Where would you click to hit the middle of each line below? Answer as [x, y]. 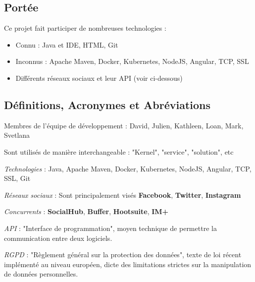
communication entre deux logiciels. [58, 238]
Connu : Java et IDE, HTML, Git [67, 44]
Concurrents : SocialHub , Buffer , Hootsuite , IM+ [86, 211]
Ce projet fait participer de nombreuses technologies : [85, 28]
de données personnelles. [41, 274]
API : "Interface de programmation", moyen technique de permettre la [110, 228]
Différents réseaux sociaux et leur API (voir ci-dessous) [99, 78]
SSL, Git [17, 178]
